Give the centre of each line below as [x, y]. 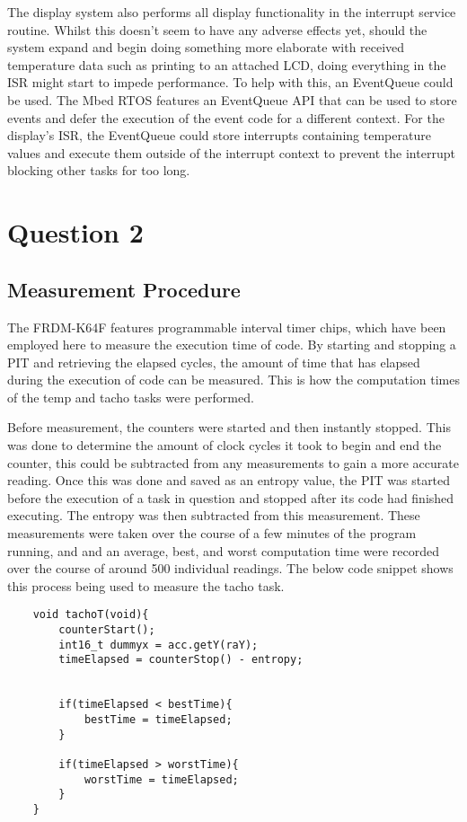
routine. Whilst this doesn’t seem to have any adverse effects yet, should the [217, 29]
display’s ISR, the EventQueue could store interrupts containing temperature [219, 135]
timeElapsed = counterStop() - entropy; [181, 660]
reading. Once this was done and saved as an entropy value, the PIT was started [229, 480]
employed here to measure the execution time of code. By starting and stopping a [232, 345]
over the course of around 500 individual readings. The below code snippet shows [230, 568]
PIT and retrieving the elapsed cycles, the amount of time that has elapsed [214, 362]
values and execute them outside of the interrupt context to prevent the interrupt [231, 152]
